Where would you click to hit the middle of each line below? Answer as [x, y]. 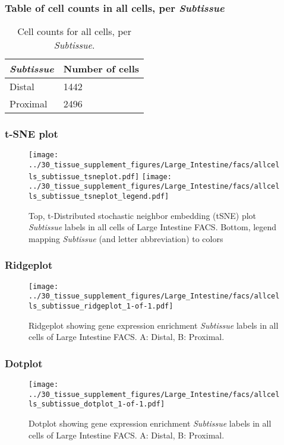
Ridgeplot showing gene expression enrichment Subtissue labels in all [154, 325]
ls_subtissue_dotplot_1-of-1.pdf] [97, 404]
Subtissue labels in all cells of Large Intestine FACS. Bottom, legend [153, 227]
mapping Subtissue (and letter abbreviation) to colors [126, 238]
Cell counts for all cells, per [74, 31]
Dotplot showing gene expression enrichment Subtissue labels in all [150, 423]
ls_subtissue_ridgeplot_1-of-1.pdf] [101, 306]
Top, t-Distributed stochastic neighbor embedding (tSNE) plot [143, 215]
